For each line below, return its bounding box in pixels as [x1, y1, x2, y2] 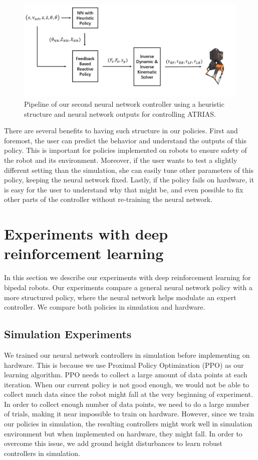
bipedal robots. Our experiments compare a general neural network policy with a [4, 282, 252, 292]
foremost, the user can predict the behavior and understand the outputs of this [4, 135, 247, 145]
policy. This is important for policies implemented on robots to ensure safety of [4, 145, 247, 155]
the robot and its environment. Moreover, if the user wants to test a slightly [4, 155, 237, 165]
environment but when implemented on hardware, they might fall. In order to [4, 428, 242, 438]
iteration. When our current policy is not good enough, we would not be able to [4, 379, 249, 389]
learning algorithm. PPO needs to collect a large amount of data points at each [4, 369, 247, 380]
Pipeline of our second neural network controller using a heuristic [24, 99, 224, 109]
